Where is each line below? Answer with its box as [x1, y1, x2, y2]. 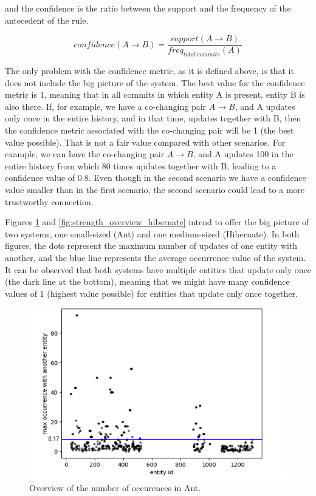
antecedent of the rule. [5, 13, 89, 26]
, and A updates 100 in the [193, 148, 294, 160]
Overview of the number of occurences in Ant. [29, 481, 201, 494]
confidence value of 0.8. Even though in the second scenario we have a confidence [5, 171, 306, 184]
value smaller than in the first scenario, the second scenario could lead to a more [5, 183, 305, 195]
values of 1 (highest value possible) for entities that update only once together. [5, 287, 298, 299]
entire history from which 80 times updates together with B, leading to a [5, 159, 276, 172]
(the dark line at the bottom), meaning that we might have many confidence [5, 275, 290, 288]
